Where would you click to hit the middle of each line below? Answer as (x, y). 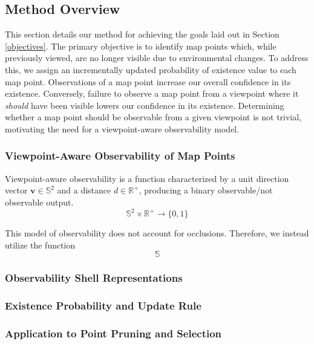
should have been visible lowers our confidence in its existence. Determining (145, 105)
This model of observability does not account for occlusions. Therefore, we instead (157, 233)
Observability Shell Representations (94, 278)
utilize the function (40, 245)
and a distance (84, 190)
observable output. (39, 202)
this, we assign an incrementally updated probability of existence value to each (151, 69)
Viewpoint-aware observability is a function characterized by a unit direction (147, 178)
